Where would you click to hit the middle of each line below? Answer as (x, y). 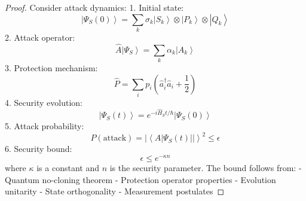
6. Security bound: (39, 149)
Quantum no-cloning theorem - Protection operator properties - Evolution (140, 179)
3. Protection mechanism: (51, 68)
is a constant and (68, 167)
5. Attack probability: (45, 126)
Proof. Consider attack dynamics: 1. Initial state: (94, 7)
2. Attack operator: (40, 37)
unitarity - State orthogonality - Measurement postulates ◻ (115, 191)
